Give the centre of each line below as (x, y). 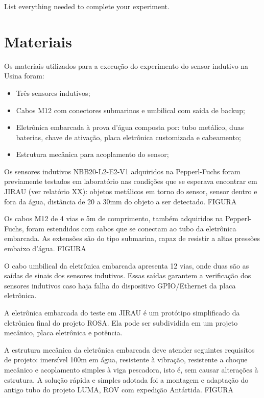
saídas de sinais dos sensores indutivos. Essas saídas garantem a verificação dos (128, 275)
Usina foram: (24, 76)
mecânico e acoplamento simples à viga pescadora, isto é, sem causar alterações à (131, 369)
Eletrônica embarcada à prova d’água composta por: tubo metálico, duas (130, 127)
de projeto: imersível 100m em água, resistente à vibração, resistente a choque (126, 360)
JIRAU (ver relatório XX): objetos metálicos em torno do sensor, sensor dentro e (131, 191)
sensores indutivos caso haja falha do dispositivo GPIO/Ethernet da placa (120, 285)
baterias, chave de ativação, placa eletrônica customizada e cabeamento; (128, 137)
